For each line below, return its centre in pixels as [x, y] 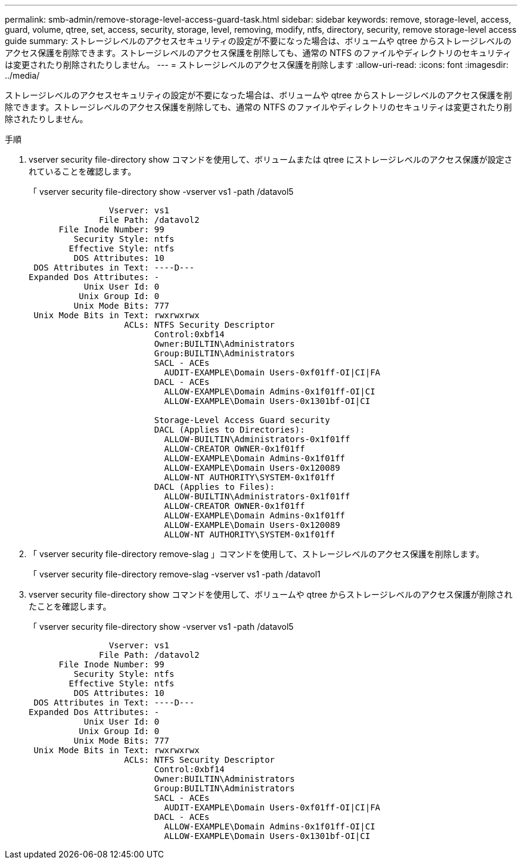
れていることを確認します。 [83, 171]
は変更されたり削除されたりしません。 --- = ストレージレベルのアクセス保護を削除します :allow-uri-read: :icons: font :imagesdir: [257, 65]
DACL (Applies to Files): [215, 487]
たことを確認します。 [70, 606]
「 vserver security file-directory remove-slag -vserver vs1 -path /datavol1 [175, 574]
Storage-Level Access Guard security [242, 420]
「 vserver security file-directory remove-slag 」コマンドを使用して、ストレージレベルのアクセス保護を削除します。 [257, 554]
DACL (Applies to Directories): [229, 430]
